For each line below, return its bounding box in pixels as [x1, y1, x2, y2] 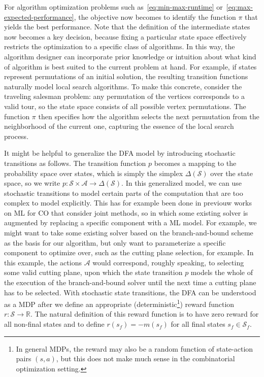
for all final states [171, 319, 225, 329]
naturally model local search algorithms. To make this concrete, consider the [4, 81, 242, 91]
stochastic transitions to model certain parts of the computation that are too [4, 187, 243, 198]
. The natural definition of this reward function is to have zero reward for [30, 309, 259, 319]
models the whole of [190, 267, 253, 278]
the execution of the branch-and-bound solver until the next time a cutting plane [4, 277, 256, 288]
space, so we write [4, 178, 60, 188]
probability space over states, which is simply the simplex [4, 167, 183, 178]
